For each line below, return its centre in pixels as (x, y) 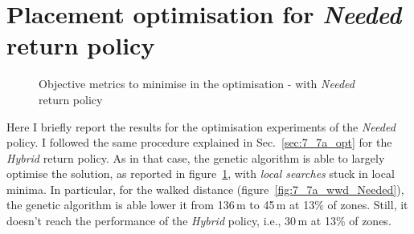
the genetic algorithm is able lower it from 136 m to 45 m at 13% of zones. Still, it (207, 205)
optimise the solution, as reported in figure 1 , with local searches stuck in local (201, 173)
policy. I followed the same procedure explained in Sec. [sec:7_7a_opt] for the (199, 142)
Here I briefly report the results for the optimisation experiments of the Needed (201, 126)
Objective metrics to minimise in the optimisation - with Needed (197, 84)
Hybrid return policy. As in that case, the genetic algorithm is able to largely (196, 157)
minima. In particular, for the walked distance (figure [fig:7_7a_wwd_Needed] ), (205, 189)
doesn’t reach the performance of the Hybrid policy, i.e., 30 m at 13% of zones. (199, 221)
